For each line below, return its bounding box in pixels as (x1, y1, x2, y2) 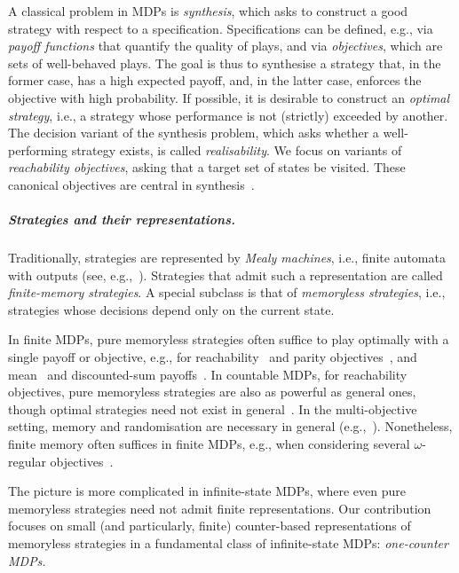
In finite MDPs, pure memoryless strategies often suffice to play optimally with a (8, 330, 449, 349)
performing (8, 140, 67, 159)
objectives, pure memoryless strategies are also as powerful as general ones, (8, 382, 416, 401)
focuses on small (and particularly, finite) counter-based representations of (8, 516, 411, 535)
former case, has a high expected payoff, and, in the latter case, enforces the (8, 71, 422, 90)
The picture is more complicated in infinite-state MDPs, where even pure (8, 482, 406, 500)
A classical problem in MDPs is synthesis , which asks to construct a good (8, 2, 408, 20)
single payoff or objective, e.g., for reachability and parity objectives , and (8, 348, 417, 366)
